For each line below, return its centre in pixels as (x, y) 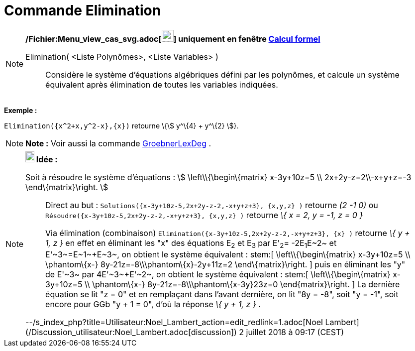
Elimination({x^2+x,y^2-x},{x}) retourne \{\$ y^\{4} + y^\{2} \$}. (121, 125)
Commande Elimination (83, 10)
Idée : (47, 159)
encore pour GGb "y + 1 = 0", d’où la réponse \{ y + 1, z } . (153, 304)
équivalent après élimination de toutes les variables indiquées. (162, 84)
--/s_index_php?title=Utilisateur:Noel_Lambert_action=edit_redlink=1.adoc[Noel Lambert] (192, 322)
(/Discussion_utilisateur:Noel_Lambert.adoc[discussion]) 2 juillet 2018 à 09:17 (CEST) (185, 332)
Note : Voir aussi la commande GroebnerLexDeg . (118, 143)
